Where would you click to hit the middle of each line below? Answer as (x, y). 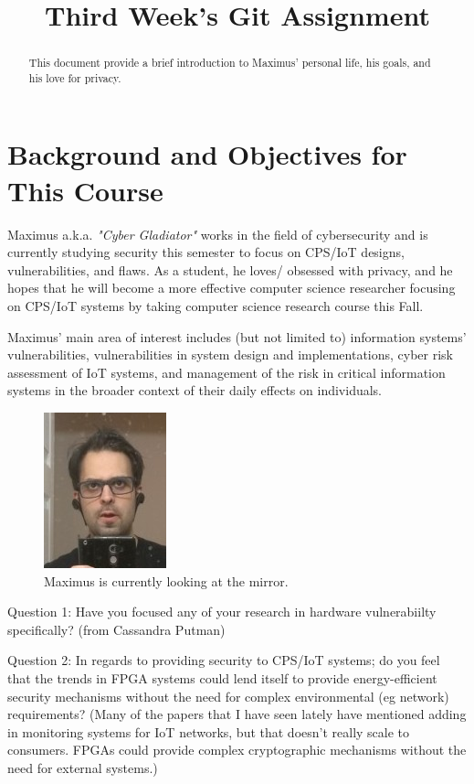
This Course (85, 190)
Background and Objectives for (207, 154)
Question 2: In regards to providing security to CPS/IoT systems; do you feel (224, 660)
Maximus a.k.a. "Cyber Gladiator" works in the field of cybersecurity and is (218, 234)
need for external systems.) (83, 767)
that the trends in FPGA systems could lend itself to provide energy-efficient (222, 677)
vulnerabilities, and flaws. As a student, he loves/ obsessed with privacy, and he (230, 269)
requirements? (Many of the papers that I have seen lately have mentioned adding (237, 714)
